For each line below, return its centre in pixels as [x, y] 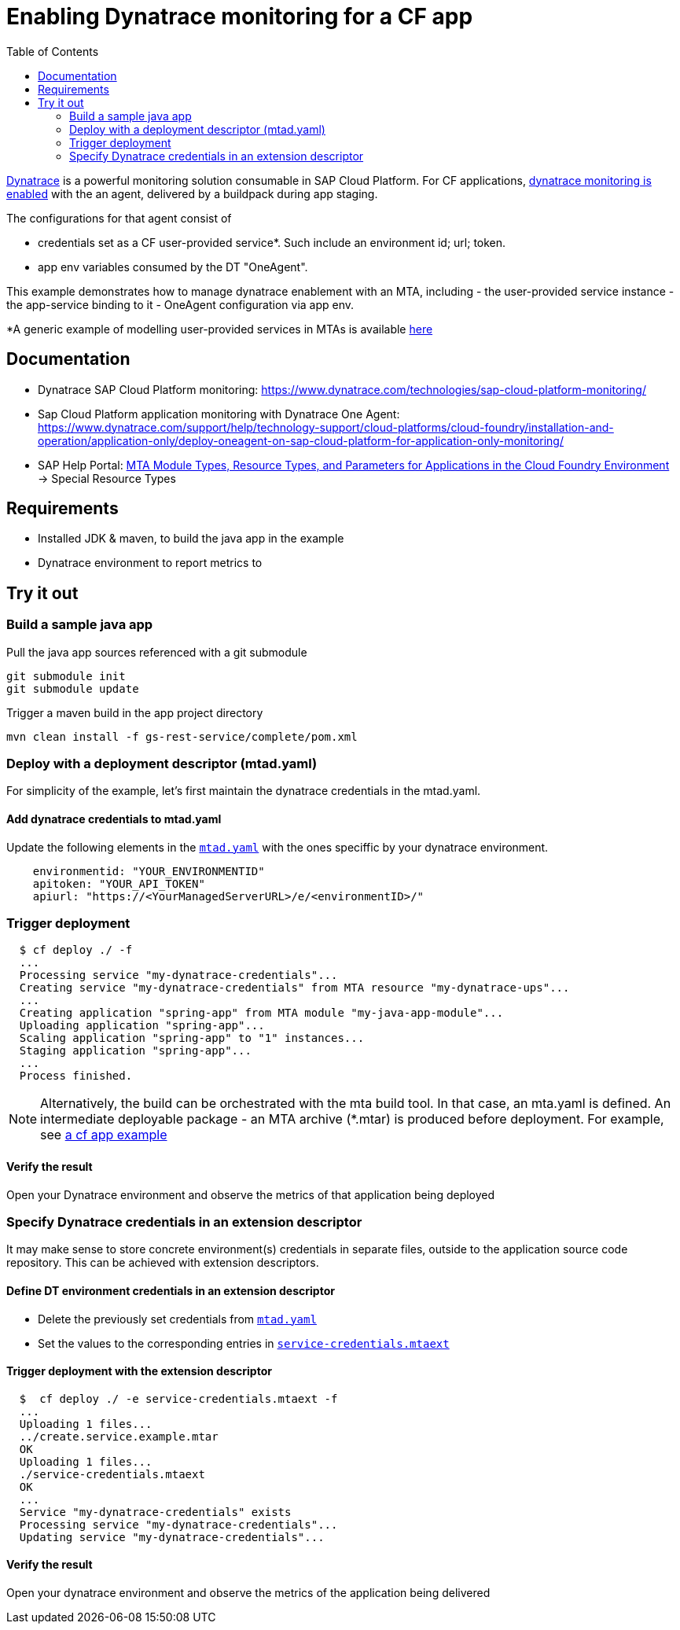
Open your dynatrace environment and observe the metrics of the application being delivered [248, 1593]
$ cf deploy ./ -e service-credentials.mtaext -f [178, 1398]
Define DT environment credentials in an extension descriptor [171, 1290]
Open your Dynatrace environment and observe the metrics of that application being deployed [251, 1194]
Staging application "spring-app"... [135, 1051]
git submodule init [66, 676]
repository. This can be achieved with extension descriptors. [163, 1263]
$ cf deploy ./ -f [76, 950]
